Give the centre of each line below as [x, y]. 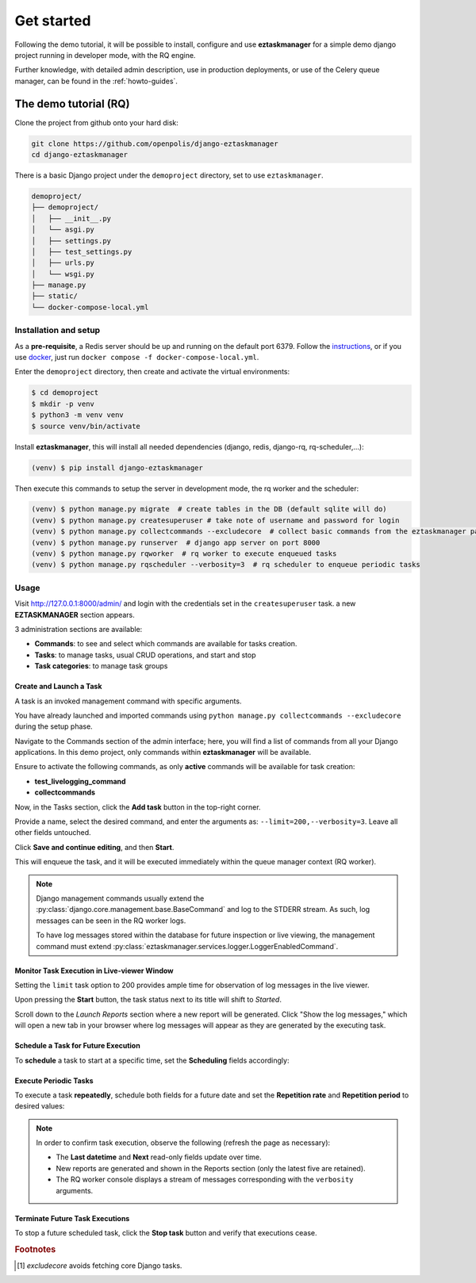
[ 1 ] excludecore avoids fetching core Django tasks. [100, 1266]
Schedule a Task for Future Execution [77, 1046]
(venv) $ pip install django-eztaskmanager [117, 467]
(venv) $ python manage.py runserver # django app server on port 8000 [176, 542]
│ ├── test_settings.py [82, 251]
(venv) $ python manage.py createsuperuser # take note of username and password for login [215, 520]
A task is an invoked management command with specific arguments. [128, 701]
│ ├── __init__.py [71, 218]
